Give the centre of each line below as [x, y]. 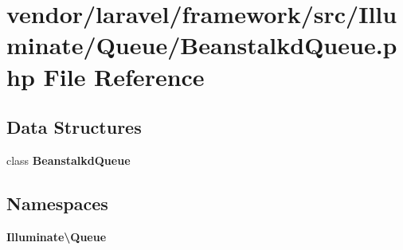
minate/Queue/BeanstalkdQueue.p [202, 45]
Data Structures [74, 127]
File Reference [124, 76]
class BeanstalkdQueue [68, 160]
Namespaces [57, 203]
